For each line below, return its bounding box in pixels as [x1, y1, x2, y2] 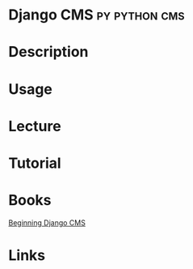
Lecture [8, 117, 62, 135]
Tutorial [8, 154, 62, 172]
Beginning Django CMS [8, 217, 86, 228]
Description [8, 43, 89, 62]
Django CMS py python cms [8, 6, 185, 24]
